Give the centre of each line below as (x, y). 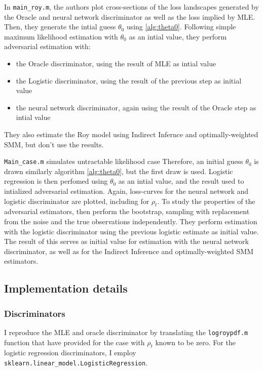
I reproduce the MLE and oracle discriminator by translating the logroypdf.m (126, 332)
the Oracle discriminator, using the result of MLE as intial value (116, 64)
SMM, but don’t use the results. (54, 144)
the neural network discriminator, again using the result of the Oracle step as (136, 107)
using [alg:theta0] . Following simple (181, 27)
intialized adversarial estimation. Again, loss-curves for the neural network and (126, 191)
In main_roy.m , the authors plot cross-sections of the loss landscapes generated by (131, 7)
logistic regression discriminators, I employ (70, 353)
